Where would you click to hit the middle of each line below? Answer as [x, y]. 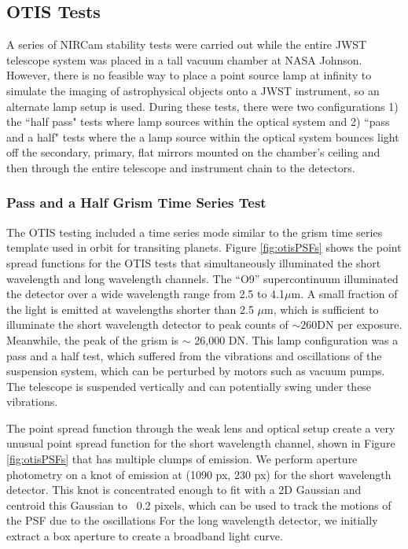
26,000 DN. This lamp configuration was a [296, 339]
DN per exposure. [360, 324]
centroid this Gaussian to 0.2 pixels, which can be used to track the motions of [199, 505]
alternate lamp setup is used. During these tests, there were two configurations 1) [202, 106]
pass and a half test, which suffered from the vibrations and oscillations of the [194, 355]
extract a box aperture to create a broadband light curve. [145, 536]
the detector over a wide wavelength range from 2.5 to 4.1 [146, 294]
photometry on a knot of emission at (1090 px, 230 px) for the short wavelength [199, 474]
